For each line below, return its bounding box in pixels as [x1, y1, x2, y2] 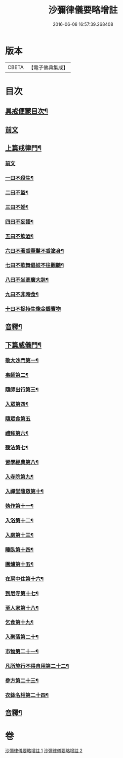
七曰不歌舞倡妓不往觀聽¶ [5, 262, 64, 269]
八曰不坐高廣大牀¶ [5, 276, 49, 283]
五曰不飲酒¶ [5, 233, 34, 240]
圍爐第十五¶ [5, 560, 34, 567]
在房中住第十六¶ [5, 575, 44, 582]
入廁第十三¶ [5, 532, 34, 539]
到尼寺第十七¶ [5, 590, 39, 597]
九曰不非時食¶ [5, 291, 39, 298]
